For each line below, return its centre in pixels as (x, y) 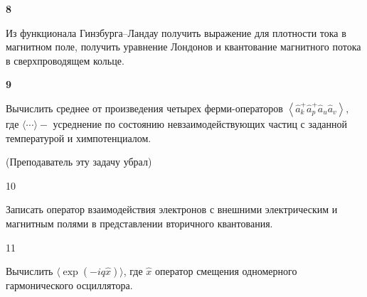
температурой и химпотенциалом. (79, 137)
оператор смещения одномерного (226, 271)
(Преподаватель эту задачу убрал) (79, 162)
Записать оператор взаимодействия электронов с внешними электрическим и (172, 209)
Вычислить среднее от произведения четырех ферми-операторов (144, 108)
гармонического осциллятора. (69, 285)
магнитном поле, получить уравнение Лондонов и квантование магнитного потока (183, 47)
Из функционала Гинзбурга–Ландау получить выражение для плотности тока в (176, 32)
